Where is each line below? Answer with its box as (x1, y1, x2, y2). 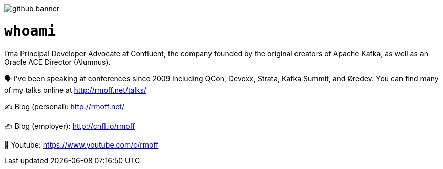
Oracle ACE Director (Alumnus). (4, 57, 111, 66)
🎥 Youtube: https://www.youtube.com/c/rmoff (4, 140, 159, 149)
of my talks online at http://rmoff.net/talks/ (4, 85, 146, 94)
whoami (4, 22, 56, 39)
